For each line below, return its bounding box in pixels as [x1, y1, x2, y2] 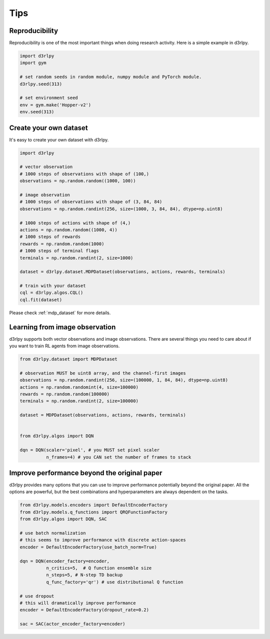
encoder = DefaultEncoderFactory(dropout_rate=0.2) [19, 607, 149, 613]
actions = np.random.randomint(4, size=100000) [19, 384, 138, 390]
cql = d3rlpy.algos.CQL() [19, 290, 83, 296]
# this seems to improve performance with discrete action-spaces [19, 537, 186, 543]
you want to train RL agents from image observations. [9, 343, 120, 349]
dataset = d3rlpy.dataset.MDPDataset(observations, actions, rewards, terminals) [19, 269, 226, 275]
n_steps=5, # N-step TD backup [45, 572, 123, 578]
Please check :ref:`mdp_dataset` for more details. [9, 310, 111, 316]
